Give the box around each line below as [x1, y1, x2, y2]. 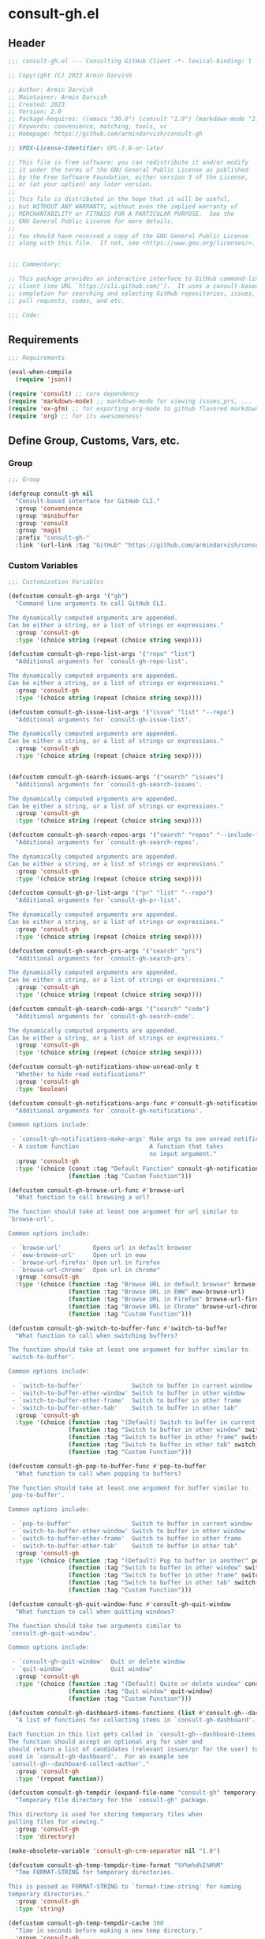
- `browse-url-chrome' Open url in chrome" [11, 1266, 160, 1274]
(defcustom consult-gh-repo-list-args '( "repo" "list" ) [8, 650, 196, 658]
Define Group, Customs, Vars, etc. [8, 434, 180, 447]
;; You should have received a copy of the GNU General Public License [8, 232, 248, 240]
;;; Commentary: [8, 260, 62, 269]
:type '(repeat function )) [15, 1774, 104, 1782]
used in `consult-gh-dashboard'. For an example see [8, 1752, 189, 1760]
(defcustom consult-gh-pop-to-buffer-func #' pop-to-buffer [8, 1462, 207, 1470]
